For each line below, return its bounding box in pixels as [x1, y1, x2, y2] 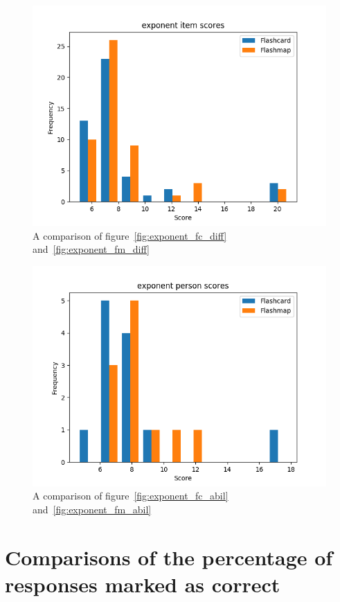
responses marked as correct [5, 569, 280, 598]
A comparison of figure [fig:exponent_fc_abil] [33, 488, 229, 503]
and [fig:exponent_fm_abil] [33, 502, 152, 516]
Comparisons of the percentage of [5, 542, 333, 571]
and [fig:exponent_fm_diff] [33, 242, 150, 256]
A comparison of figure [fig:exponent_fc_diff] [33, 228, 227, 242]
